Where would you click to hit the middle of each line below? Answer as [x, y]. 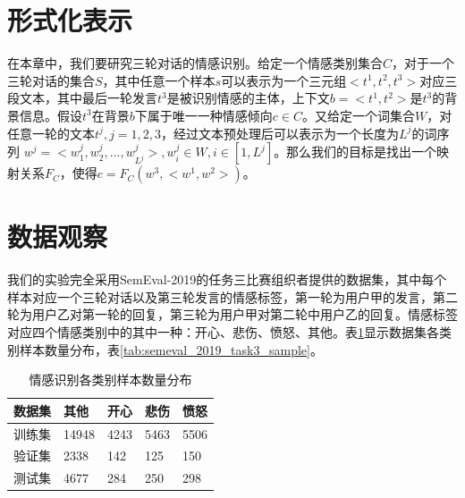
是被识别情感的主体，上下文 [248, 98]
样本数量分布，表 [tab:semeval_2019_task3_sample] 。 [171, 349]
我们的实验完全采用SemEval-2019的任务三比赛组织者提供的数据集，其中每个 [227, 279]
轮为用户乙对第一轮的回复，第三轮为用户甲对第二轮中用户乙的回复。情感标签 [232, 314]
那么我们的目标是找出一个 [362, 152]
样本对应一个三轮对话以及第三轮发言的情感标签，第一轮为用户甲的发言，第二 [232, 296]
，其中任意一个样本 [159, 80]
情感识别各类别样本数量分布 [110, 380]
